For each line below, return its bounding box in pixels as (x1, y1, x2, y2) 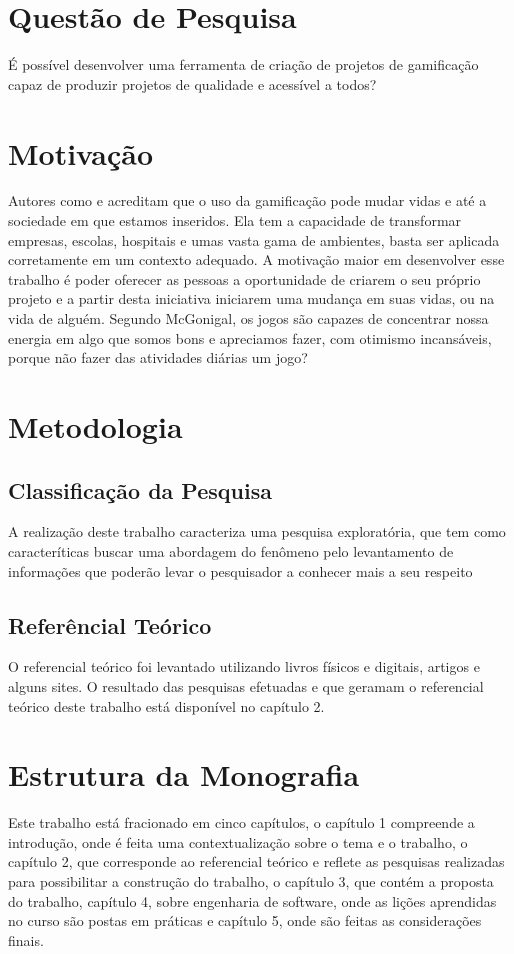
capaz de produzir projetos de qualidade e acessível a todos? (8, 73, 377, 94)
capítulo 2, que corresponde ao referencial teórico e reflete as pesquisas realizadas (8, 851, 505, 872)
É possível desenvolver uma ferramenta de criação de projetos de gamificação (8, 54, 479, 75)
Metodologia (8, 405, 183, 446)
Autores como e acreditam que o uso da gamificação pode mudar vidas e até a (8, 190, 487, 211)
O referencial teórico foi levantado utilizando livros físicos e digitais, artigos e (8, 656, 480, 677)
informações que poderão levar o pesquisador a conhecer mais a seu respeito (8, 560, 473, 581)
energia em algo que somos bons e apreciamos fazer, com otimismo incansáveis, (8, 327, 492, 348)
